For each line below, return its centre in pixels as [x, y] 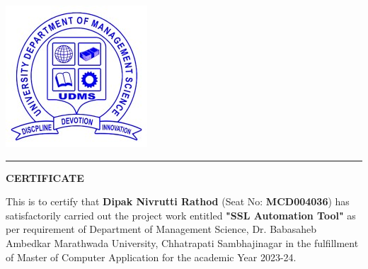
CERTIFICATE [45, 177]
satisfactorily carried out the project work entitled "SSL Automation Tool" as [181, 215]
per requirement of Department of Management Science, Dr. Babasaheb [161, 229]
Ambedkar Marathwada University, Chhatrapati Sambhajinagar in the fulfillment [182, 242]
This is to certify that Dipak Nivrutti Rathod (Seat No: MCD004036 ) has [178, 201]
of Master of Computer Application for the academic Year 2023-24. [151, 257]
